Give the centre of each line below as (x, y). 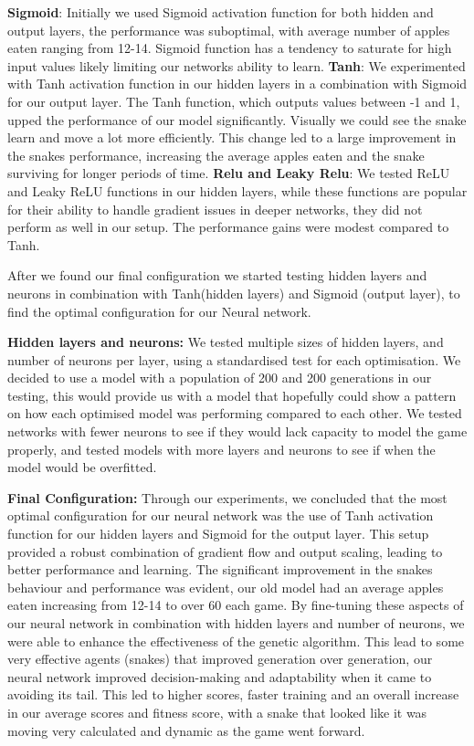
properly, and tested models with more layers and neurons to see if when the (221, 449)
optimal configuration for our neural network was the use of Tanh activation (221, 515)
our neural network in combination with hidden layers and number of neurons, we (236, 623)
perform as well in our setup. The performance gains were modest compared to (228, 227)
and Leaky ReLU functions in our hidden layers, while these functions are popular (237, 190)
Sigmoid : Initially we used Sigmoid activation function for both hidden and (221, 12)
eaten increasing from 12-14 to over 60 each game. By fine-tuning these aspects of (236, 605)
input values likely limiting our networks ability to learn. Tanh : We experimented (237, 65)
